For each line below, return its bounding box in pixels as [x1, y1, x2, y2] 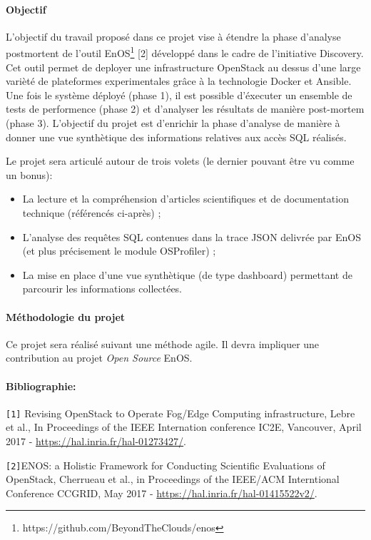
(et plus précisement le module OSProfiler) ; [22, 243, 216, 258]
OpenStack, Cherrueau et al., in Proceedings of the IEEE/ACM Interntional [6, 472, 340, 486]
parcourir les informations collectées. [22, 281, 183, 296]
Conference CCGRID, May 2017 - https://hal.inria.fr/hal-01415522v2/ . [6, 485, 317, 500]
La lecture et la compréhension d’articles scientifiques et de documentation [22, 191, 349, 206]
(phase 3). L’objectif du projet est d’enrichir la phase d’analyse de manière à [6, 116, 340, 131]
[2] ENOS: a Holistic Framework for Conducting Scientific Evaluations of [6, 457, 325, 472]
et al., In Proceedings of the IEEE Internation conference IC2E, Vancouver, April [6, 419, 362, 434]
